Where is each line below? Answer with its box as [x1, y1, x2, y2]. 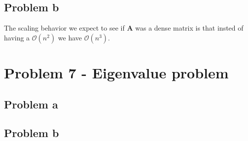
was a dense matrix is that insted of [135, 23, 244, 33]
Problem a [4, 96, 58, 111]
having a [4, 32, 30, 42]
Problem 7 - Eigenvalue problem [4, 62, 229, 82]
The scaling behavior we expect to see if [4, 23, 125, 33]
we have [58, 32, 82, 42]
